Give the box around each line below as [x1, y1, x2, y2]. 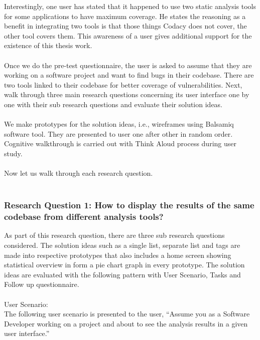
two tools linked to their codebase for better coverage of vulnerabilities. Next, [4, 79, 242, 90]
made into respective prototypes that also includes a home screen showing [4, 249, 231, 260]
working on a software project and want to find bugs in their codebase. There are [4, 70, 254, 80]
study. [4, 148, 23, 158]
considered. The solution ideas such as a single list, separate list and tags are [4, 240, 240, 250]
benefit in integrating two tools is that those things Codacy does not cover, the [4, 21, 247, 31]
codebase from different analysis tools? [4, 210, 164, 223]
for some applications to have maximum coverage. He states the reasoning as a [4, 11, 246, 21]
